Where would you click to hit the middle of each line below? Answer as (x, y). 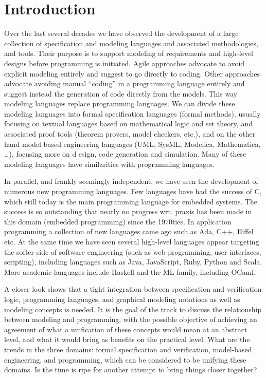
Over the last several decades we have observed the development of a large (121, 33)
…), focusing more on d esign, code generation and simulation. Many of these (125, 154)
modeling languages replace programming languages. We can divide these (120, 103)
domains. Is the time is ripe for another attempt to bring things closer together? (131, 370)
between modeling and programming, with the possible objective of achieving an (131, 319)
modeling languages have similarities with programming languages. (109, 164)
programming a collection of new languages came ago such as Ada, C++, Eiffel (129, 231)
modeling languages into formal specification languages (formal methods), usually (132, 113)
